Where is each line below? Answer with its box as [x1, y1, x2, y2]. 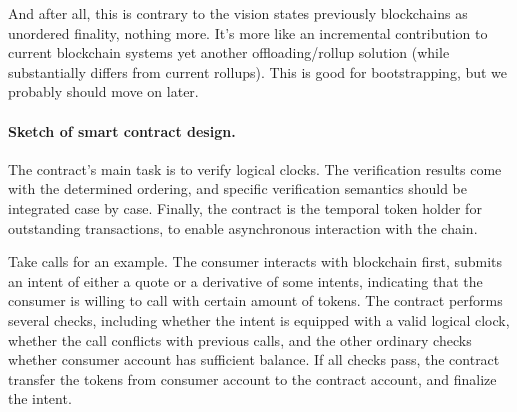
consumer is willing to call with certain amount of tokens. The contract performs [8, 290, 503, 311]
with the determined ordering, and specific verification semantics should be [8, 178, 467, 199]
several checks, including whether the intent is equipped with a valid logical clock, [8, 309, 510, 330]
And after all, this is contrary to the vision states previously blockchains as [8, 3, 468, 23]
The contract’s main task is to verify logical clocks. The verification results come [8, 158, 502, 179]
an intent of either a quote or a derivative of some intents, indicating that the [8, 270, 483, 291]
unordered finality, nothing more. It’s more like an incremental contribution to [8, 22, 488, 43]
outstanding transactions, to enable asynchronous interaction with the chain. [8, 217, 478, 238]
